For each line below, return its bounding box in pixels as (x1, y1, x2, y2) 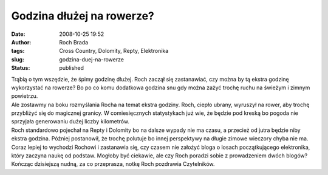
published (59, 64, 84, 72)
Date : (11, 30, 26, 38)
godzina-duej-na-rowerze (59, 55, 125, 63)
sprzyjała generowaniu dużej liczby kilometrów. (11, 118, 130, 125)
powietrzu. (11, 92, 38, 100)
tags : (11, 47, 25, 55)
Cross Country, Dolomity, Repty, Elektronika (59, 47, 169, 55)
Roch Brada (59, 38, 89, 46)
